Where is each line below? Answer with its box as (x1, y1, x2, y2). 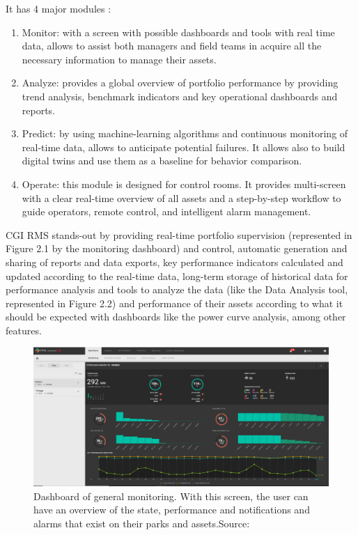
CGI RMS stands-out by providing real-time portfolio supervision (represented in (6, 227, 352, 242)
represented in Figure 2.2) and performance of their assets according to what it (6, 295, 343, 310)
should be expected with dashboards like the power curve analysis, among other (6, 309, 346, 324)
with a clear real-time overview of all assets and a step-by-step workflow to (22, 190, 341, 205)
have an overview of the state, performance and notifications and (33, 502, 310, 517)
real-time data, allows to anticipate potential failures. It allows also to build (22, 139, 345, 154)
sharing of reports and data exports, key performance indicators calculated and (6, 254, 343, 269)
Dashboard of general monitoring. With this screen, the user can (33, 488, 309, 503)
